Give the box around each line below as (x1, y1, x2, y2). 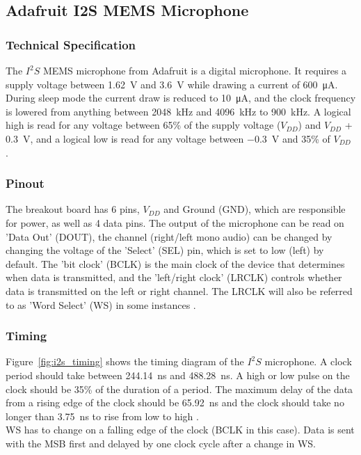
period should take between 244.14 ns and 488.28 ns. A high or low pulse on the (6, 367, 350, 382)
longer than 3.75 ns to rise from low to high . (6, 408, 199, 423)
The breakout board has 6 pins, (6, 202, 140, 216)
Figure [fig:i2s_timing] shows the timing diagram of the (6, 354, 244, 369)
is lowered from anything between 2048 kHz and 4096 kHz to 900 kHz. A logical (6, 104, 351, 118)
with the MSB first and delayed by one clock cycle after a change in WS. (6, 436, 316, 450)
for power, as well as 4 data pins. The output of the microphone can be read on (6, 215, 344, 230)
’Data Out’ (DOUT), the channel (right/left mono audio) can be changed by (6, 229, 332, 244)
